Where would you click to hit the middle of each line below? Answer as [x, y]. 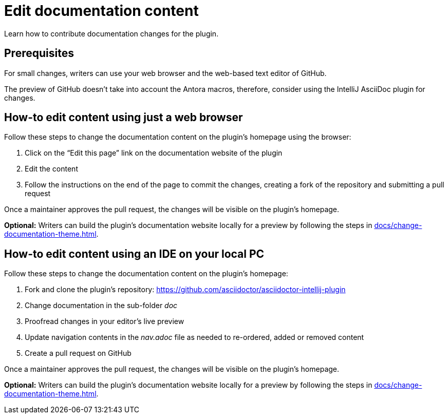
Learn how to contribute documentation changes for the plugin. [111, 33]
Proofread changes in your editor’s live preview [105, 321]
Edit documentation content [101, 11]
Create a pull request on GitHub [78, 353]
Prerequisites [39, 53]
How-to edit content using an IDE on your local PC [134, 254]
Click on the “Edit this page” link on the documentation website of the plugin [154, 153]
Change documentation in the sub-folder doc [101, 306]
